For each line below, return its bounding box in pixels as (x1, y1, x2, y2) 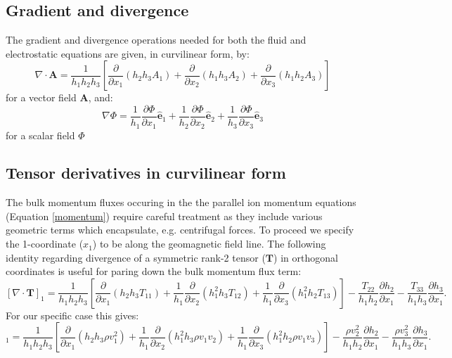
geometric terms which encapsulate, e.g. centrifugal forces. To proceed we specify (6, 222, 354, 237)
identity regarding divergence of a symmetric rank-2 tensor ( (6, 250, 266, 264)
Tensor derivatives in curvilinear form (6, 162, 286, 184)
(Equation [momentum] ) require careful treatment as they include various (6, 208, 323, 223)
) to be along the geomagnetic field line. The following (92, 236, 326, 251)
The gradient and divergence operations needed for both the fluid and (6, 32, 306, 47)
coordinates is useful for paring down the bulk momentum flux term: (6, 264, 302, 279)
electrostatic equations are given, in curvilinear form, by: (6, 46, 250, 60)
